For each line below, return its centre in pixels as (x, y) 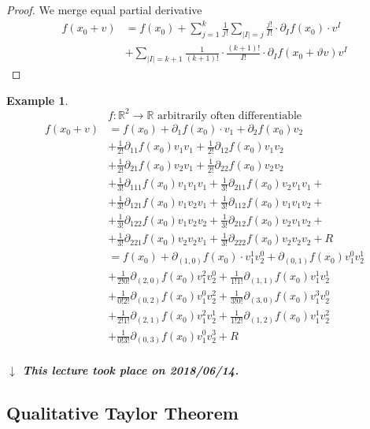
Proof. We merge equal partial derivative (104, 9)
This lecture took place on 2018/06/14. (131, 369)
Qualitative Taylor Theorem (122, 412)
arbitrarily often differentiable (230, 116)
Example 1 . (37, 100)
